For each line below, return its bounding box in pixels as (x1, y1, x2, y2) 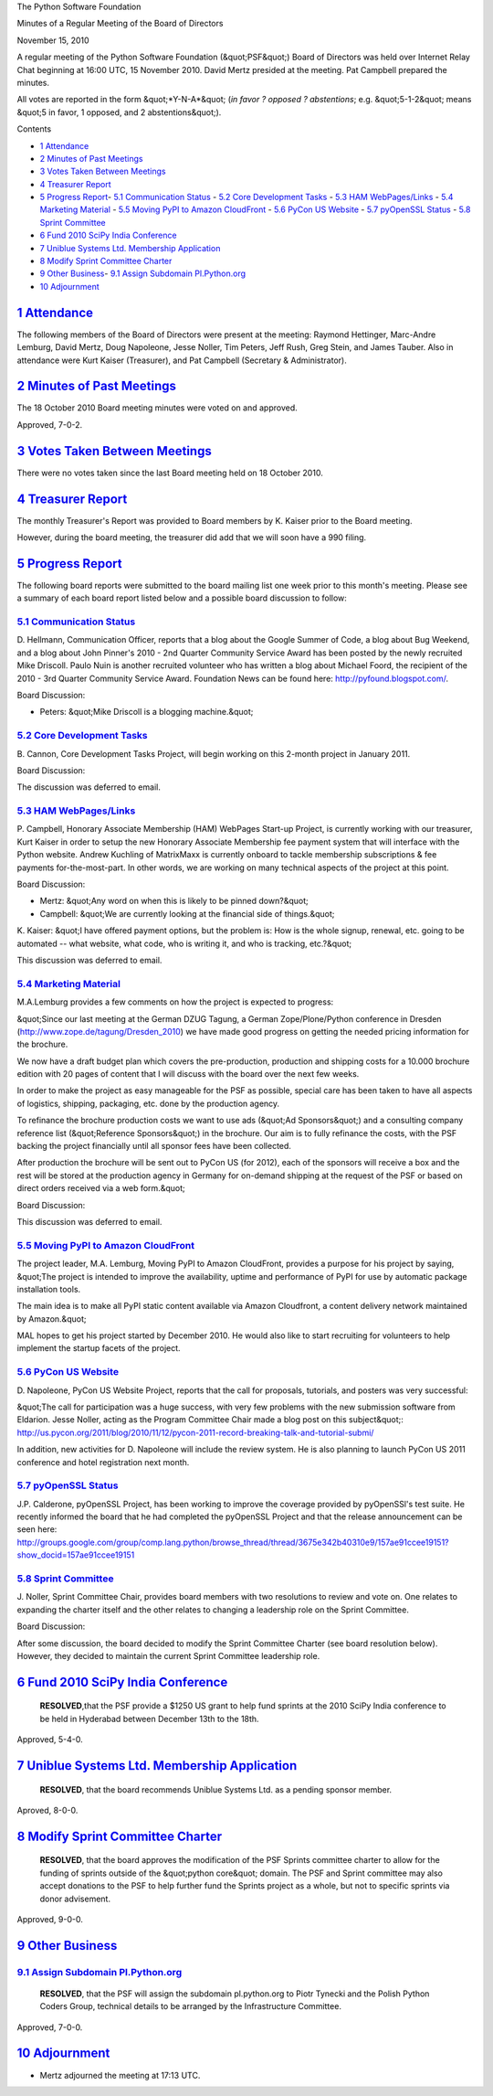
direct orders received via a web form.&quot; (16, 1183, 186, 1194)
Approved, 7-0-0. (16, 2021, 83, 2033)
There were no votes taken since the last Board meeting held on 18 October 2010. (16, 467, 323, 478)
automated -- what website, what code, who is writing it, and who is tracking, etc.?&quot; (16, 938, 352, 949)
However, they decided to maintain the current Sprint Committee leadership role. (16, 1650, 320, 1661)
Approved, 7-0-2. (16, 419, 82, 430)
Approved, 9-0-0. (16, 1913, 84, 1924)
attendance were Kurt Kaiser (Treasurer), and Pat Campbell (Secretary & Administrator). (16, 355, 347, 366)
